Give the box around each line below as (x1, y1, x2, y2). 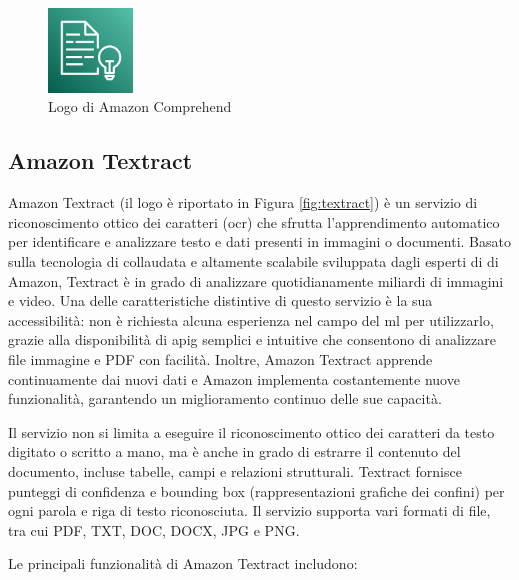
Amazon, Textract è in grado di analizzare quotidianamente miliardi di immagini (8, 270, 504, 291)
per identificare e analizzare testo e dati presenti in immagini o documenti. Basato (8, 231, 511, 252)
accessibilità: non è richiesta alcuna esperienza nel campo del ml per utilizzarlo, (8, 309, 494, 330)
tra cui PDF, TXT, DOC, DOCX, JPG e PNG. (8, 519, 300, 540)
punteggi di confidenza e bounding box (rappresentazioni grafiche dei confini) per (8, 480, 505, 501)
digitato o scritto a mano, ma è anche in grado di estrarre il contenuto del (8, 441, 461, 462)
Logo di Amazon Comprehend (48, 96, 232, 117)
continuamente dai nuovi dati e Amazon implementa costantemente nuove (8, 368, 460, 389)
